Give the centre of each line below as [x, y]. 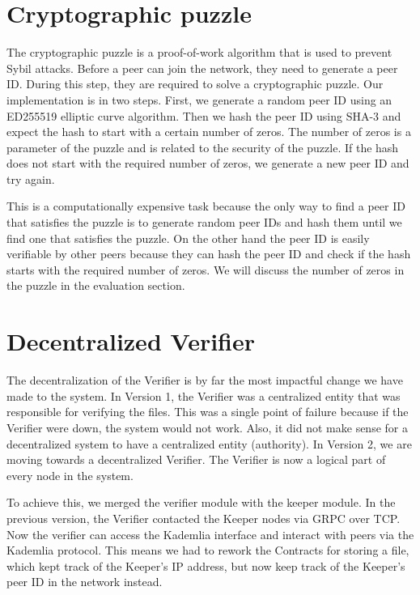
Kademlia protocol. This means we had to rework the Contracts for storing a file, [208, 550]
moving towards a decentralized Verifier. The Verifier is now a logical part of [196, 459]
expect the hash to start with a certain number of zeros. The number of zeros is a [209, 132]
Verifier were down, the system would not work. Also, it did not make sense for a [207, 427]
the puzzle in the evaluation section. [96, 285]
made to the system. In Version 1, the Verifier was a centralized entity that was [204, 395]
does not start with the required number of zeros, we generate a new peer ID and [208, 163]
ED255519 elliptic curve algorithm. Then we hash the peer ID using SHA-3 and [204, 115]
